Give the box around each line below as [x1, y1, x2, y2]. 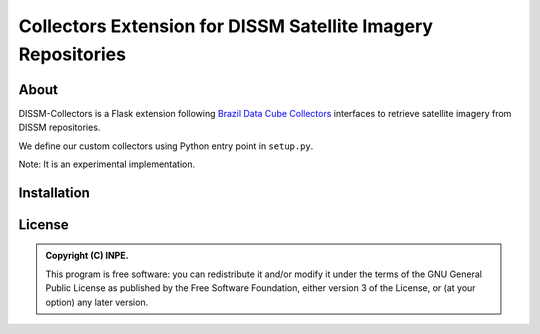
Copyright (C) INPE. [45, 250, 129, 262]
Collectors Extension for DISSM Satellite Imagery [18, 15, 434, 37]
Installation [18, 184, 90, 201]
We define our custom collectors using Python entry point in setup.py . [18, 140, 314, 152]
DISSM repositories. [18, 121, 101, 134]
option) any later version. [45, 296, 149, 308]
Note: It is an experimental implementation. [18, 158, 196, 170]
